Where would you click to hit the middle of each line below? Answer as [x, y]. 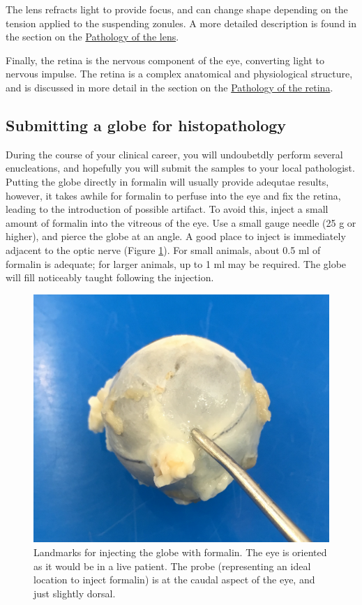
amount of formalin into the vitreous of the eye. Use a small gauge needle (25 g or [181, 222]
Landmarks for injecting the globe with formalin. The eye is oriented [180, 552]
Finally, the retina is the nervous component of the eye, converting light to [165, 60]
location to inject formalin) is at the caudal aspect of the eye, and [174, 580]
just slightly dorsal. [75, 593]
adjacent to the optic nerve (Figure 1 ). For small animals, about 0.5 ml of [163, 249]
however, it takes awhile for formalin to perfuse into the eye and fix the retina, [173, 195]
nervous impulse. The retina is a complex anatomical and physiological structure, [179, 74]
